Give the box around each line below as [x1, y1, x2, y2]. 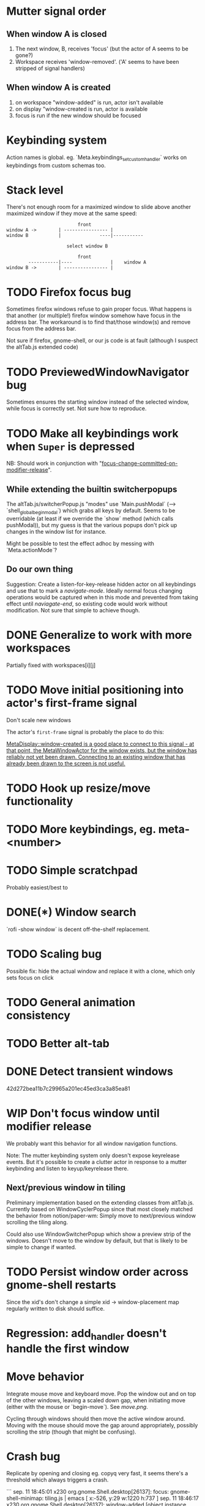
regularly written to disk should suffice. [6, 1305, 105, 1312]
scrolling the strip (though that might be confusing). [6, 1428, 136, 1435]
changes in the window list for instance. [6, 528, 107, 535]
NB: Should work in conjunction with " [6, 459, 102, 467]
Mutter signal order [6, 4, 106, 18]
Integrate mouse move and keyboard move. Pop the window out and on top [6, 1390, 196, 1397]
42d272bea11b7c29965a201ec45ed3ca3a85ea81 [6, 1085, 130, 1093]
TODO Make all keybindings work [6, 426, 179, 440]
